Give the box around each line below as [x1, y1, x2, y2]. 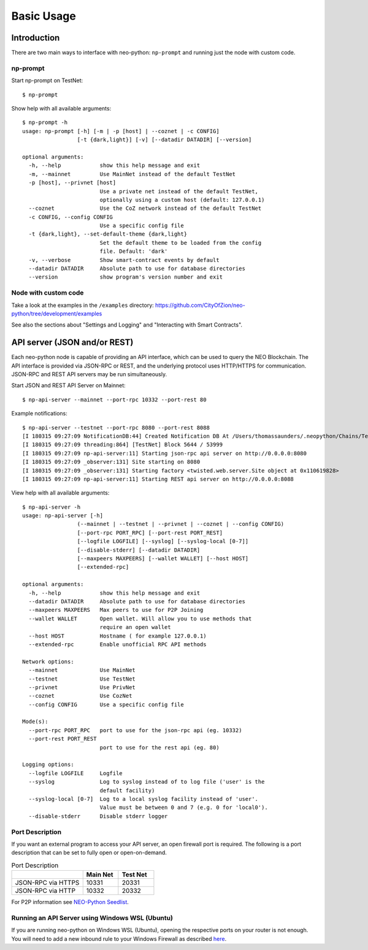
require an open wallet [99, 624, 171, 631]
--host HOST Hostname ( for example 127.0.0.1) [28, 632, 207, 639]
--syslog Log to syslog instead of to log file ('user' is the [28, 778, 265, 786]
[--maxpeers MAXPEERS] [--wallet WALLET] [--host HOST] [77, 555, 249, 562]
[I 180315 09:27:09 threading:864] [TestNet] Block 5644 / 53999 [22, 441, 223, 448]
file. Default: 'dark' [99, 248, 168, 255]
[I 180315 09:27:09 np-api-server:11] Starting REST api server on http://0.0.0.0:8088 [22, 476, 294, 482]
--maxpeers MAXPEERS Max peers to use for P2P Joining [28, 606, 204, 614]
